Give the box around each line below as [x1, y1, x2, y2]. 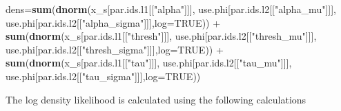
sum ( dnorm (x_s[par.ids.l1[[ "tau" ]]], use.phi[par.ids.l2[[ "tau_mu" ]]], [6, 56, 292, 70]
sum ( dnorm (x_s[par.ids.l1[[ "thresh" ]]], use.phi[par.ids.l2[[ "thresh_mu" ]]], [6, 29, 317, 43]
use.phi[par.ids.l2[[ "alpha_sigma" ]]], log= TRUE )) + [6, 15, 221, 29]
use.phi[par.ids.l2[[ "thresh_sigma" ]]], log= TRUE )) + [6, 42, 224, 56]
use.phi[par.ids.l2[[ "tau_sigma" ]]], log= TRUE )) [6, 69, 201, 83]
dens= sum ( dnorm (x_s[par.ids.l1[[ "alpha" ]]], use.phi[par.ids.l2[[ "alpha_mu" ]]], [6, 2, 336, 16]
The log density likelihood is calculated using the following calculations [6, 92, 306, 106]
